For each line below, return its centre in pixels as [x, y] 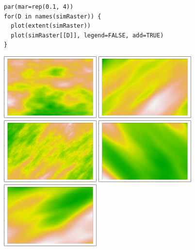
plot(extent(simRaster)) [51, 26]
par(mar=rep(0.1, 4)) [39, 7]
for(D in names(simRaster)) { [53, 16]
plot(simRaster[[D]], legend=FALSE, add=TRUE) [87, 35]
